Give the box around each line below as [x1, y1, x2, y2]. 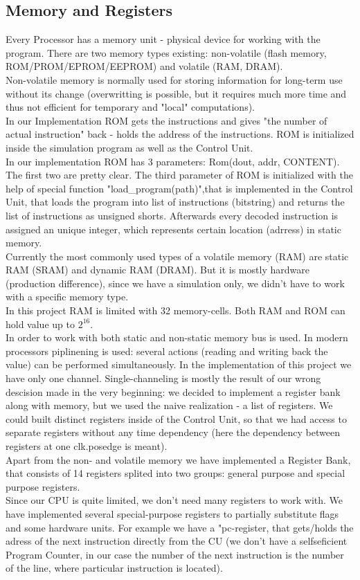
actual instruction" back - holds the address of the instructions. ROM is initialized [6, 127, 354, 141]
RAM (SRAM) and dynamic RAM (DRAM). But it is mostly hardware [6, 262, 309, 277]
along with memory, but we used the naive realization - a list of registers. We [6, 398, 333, 413]
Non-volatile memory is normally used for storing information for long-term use [6, 72, 343, 87]
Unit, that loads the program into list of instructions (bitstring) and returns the [6, 194, 345, 209]
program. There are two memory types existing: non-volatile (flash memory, [6, 45, 327, 60]
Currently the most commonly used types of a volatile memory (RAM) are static [6, 248, 349, 263]
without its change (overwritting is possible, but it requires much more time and [6, 86, 347, 100]
